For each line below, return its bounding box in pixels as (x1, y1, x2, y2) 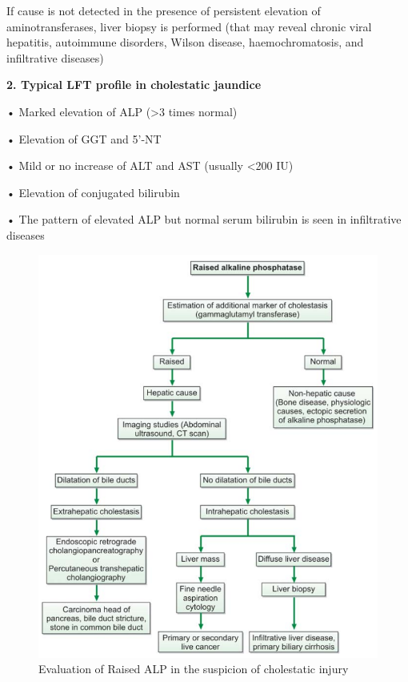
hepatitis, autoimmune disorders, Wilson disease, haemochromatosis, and (6, 34, 364, 50)
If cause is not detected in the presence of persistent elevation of (6, 2, 321, 18)
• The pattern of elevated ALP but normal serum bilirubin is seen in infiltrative (6, 211, 402, 228)
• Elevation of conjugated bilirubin (6, 184, 180, 200)
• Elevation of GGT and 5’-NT (6, 130, 162, 147)
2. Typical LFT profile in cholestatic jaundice (6, 76, 262, 93)
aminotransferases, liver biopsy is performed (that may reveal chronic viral (6, 18, 372, 34)
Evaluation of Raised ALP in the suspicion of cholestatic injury (38, 660, 349, 677)
